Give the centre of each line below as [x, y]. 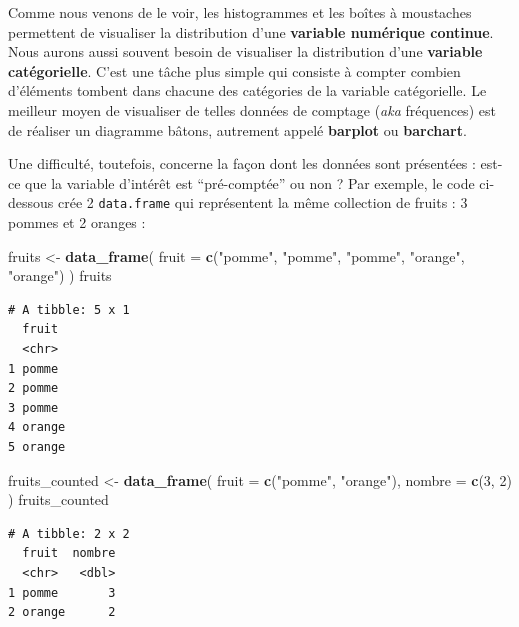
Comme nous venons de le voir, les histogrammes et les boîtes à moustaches [240, 12]
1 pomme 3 [62, 592]
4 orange [37, 427]
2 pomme [33, 388]
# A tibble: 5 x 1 [69, 309]
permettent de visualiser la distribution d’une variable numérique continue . [251, 31]
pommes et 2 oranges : [77, 222]
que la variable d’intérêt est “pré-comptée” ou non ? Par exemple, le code [250, 182]
